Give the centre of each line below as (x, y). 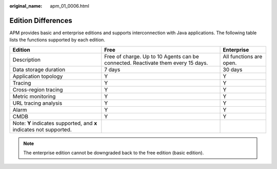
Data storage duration (39, 69)
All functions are (243, 56)
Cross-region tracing (38, 89)
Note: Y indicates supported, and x (55, 123)
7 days (112, 69)
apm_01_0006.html (70, 6)
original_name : (26, 6)
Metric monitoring (34, 96)
